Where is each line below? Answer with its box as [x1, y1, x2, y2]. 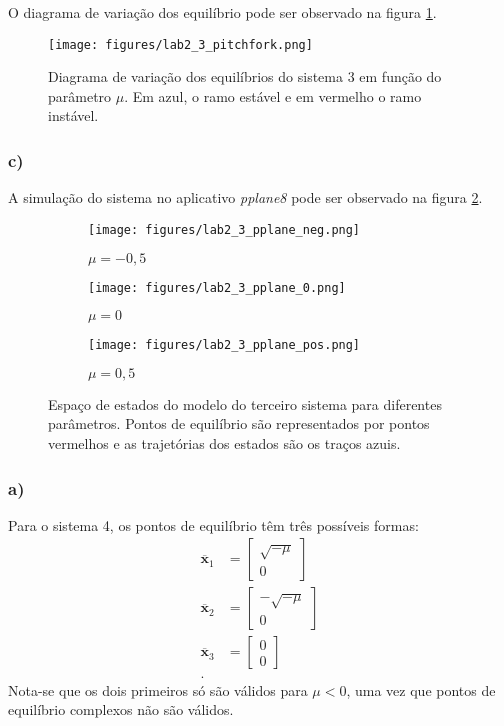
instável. [48, 105, 99, 126]
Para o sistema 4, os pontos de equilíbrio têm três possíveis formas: [8, 514, 419, 535]
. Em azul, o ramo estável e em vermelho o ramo [124, 85, 422, 106]
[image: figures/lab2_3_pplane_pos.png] [88, 338, 361, 353]
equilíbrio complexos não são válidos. [8, 699, 234, 720]
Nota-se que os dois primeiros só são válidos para [8, 679, 308, 700]
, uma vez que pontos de [346, 679, 496, 700]
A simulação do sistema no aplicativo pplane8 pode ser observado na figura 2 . [8, 187, 483, 208]
